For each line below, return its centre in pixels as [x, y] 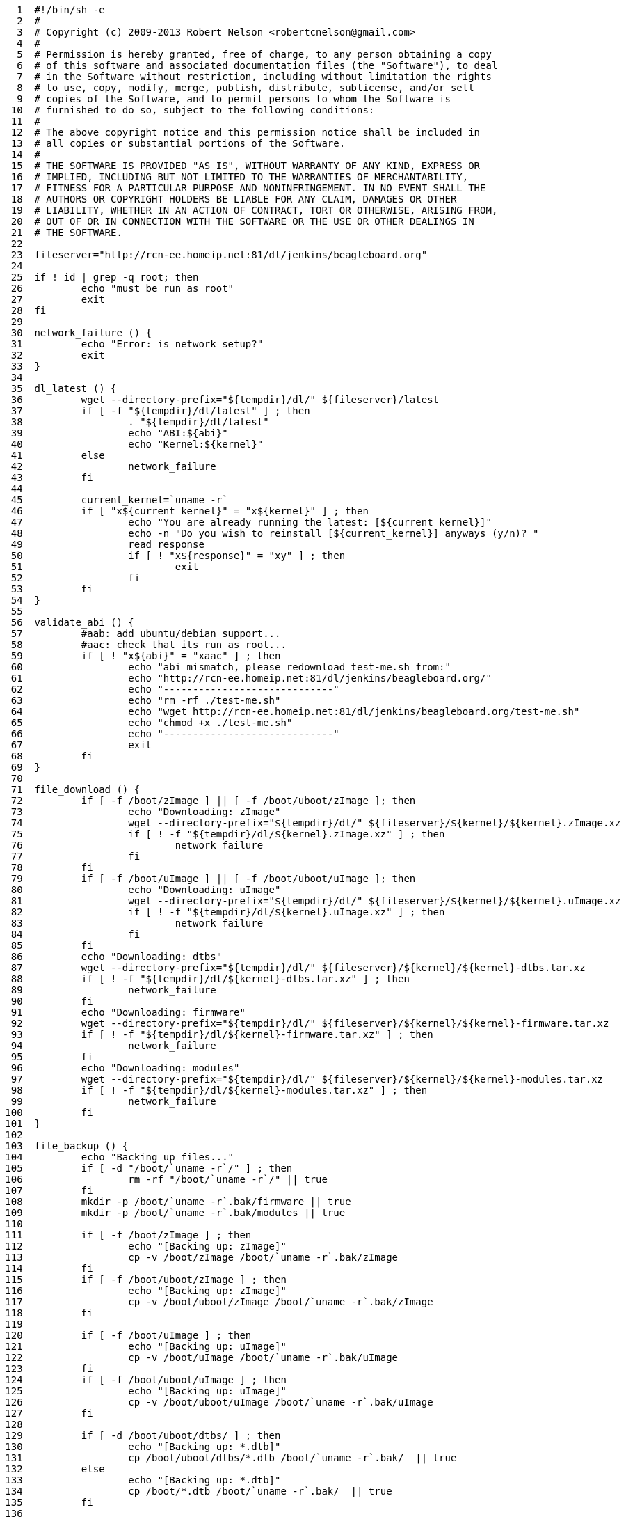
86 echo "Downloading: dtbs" [117, 957]
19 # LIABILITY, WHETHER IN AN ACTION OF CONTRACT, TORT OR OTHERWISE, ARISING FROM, [254, 210]
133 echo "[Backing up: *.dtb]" [143, 1480]
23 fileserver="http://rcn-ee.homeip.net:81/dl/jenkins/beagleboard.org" [219, 255]
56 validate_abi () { [72, 622]
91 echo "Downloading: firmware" [128, 1012]
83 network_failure [137, 923]
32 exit [58, 355]
